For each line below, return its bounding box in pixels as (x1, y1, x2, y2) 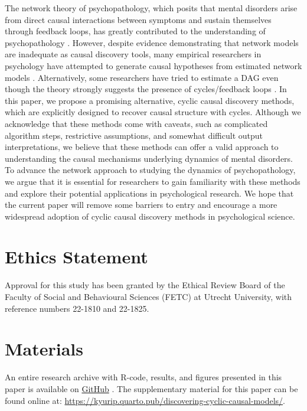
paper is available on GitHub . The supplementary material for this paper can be (5, 382, 298, 394)
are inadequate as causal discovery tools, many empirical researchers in (5, 48, 262, 60)
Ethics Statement (5, 244, 148, 269)
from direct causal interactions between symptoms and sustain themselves (5, 13, 272, 25)
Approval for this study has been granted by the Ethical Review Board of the (5, 279, 285, 291)
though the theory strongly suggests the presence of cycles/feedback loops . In (5, 83, 287, 95)
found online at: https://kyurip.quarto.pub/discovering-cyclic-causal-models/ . (5, 394, 285, 406)
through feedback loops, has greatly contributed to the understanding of (5, 25, 266, 37)
